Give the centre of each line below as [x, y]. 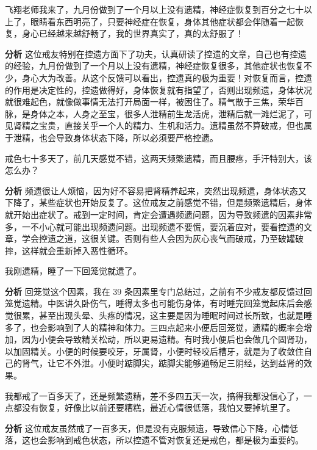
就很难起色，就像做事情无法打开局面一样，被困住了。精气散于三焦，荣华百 [154, 102]
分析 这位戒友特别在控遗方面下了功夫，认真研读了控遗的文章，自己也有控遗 [156, 53]
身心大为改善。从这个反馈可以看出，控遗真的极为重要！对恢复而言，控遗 [167, 77]
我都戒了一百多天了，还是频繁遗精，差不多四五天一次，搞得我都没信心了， [154, 395]
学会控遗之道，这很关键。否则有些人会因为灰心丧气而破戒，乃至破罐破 [162, 238]
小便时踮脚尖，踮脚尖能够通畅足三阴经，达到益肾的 [201, 363]
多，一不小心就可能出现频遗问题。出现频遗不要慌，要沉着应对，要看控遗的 [154, 226]
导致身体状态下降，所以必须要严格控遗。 [137, 137]
